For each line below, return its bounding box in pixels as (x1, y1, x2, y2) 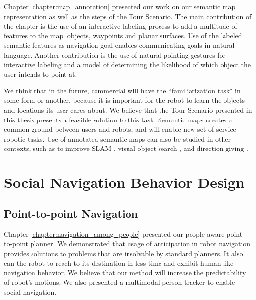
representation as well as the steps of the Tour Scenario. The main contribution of (4, 11, 252, 21)
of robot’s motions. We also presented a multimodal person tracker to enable (4, 277, 235, 287)
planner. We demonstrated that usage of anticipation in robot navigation (30, 239, 251, 249)
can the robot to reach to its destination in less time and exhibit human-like (4, 258, 234, 268)
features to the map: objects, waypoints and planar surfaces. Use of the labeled (4, 30, 242, 40)
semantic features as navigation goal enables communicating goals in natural (4, 40, 235, 50)
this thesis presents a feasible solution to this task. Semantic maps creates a (4, 114, 232, 124)
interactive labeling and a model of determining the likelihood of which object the (4, 59, 251, 69)
